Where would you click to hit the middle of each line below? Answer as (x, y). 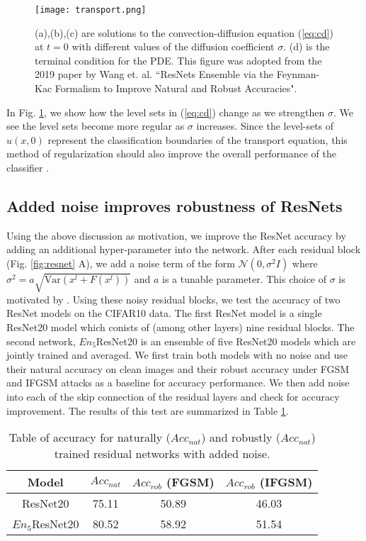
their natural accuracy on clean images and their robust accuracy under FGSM (178, 368)
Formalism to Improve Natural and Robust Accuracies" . (176, 88)
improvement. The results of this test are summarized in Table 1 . (148, 410)
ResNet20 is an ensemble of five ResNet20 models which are (226, 341)
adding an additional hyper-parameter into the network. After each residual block (184, 249)
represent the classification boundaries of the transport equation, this (198, 139)
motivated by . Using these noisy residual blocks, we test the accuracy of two (173, 299)
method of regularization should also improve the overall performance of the (171, 154)
